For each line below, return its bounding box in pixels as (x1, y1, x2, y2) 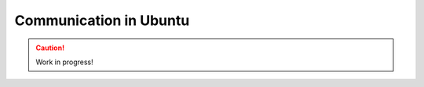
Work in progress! (35, 57, 93, 67)
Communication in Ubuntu (14, 12, 190, 29)
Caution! (35, 43, 65, 53)
